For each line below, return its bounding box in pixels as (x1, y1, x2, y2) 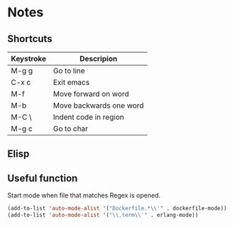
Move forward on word (53, 89, 129, 98)
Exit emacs (53, 78, 90, 87)
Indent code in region (53, 112, 124, 122)
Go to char (53, 124, 89, 133)
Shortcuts (7, 33, 53, 45)
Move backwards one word (53, 101, 144, 111)
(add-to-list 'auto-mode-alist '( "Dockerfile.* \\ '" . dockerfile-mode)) (7, 205, 227, 212)
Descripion (79, 54, 118, 63)
